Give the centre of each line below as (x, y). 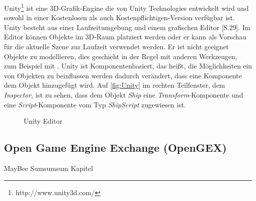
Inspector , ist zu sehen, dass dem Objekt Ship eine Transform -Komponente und (124, 95)
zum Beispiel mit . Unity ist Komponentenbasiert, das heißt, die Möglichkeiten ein (128, 66)
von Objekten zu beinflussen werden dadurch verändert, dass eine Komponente (123, 75)
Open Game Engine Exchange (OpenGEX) (115, 148)
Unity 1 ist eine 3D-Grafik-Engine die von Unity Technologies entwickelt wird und (126, 7)
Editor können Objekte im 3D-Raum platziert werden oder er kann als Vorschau (125, 37)
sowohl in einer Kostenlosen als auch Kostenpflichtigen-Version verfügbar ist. (119, 17)
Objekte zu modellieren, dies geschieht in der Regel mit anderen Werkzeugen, (121, 56)
